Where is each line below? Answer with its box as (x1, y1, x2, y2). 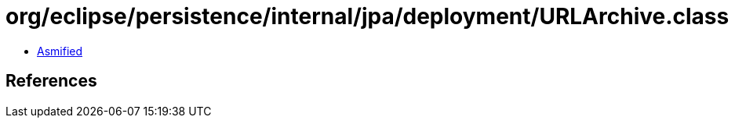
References (5, 71, 97, 91)
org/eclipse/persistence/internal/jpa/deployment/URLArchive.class (5, 3, 730, 30)
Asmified (37, 44, 83, 58)
